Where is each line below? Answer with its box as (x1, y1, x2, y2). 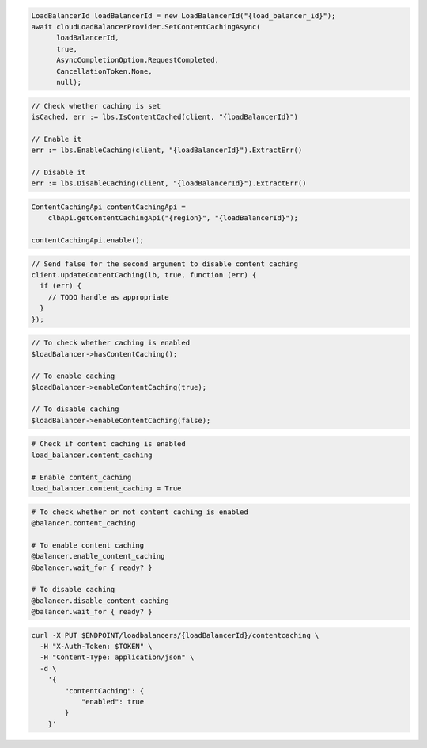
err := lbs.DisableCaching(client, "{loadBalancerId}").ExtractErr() (31, 179, 307, 188)
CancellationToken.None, (56, 67, 153, 75)
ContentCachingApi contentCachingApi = (31, 202, 186, 212)
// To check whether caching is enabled (31, 338, 190, 348)
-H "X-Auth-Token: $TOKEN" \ (40, 642, 153, 651)
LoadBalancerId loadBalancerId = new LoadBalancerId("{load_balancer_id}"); (31, 11, 336, 20)
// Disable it (31, 167, 86, 177)
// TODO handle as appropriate (47, 292, 169, 301)
